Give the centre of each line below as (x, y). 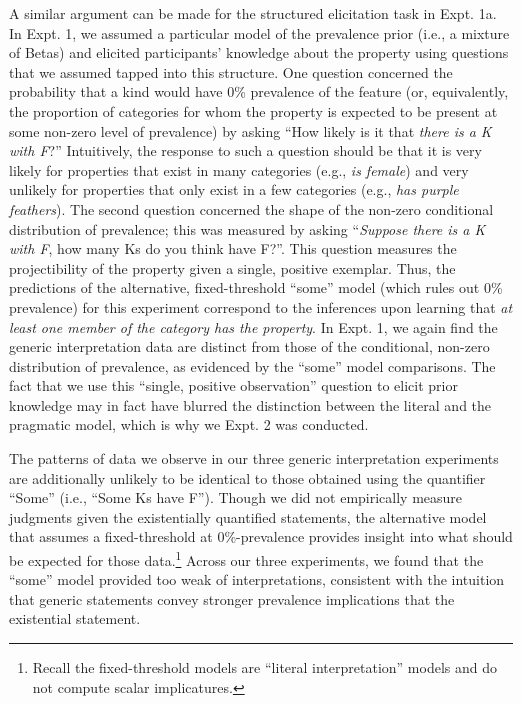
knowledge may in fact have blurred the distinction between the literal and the (250, 404)
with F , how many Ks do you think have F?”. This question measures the (233, 248)
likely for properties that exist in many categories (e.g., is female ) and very (239, 169)
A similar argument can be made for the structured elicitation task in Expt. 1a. (253, 13)
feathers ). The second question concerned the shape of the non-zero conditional (251, 208)
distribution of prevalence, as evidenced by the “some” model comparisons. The (252, 365)
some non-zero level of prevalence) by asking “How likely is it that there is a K (250, 130)
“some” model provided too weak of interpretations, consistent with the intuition (257, 579)
